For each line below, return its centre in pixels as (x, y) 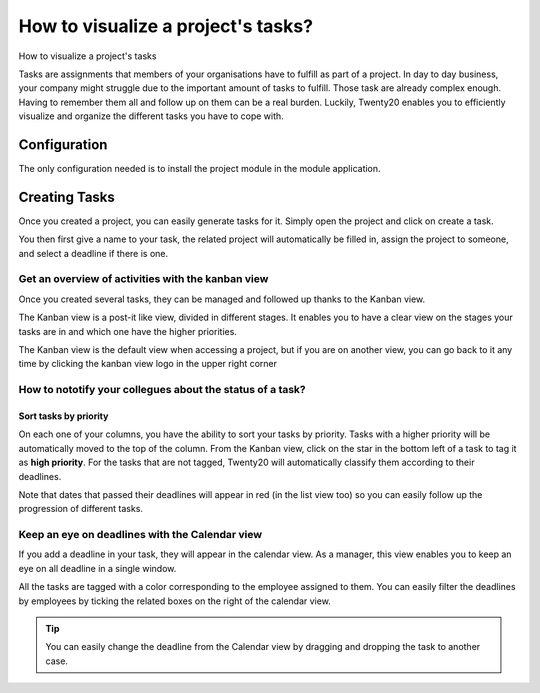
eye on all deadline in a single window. (97, 568)
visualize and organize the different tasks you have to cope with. (151, 116)
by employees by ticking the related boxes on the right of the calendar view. (175, 601)
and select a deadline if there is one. (93, 253)
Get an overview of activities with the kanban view (143, 279)
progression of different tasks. (81, 509)
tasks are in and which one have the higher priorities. (127, 331)
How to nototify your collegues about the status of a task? (162, 390)
